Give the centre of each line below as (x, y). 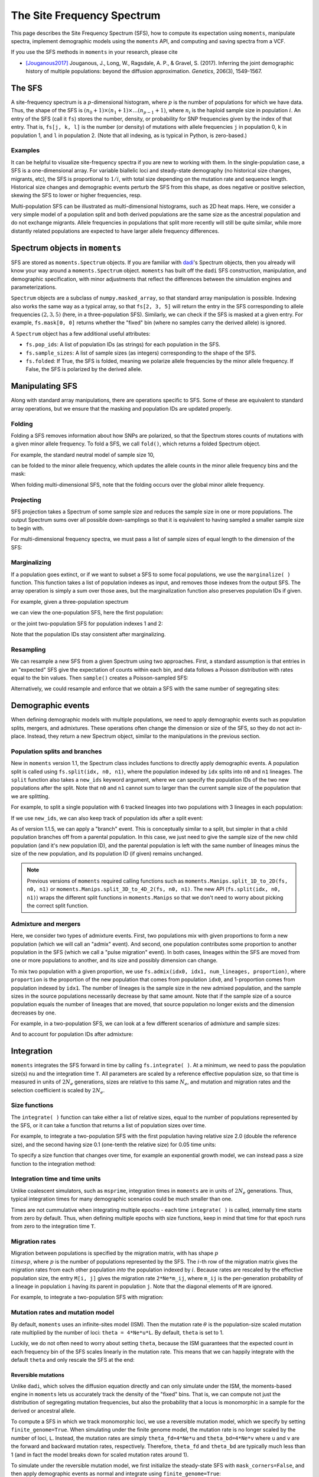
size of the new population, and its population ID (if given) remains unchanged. (107, 854)
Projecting (26, 500)
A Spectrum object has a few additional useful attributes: (81, 333)
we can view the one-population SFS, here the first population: (87, 613)
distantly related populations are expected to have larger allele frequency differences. (115, 231)
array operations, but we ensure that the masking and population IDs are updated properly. (121, 408)
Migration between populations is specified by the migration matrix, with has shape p (115, 1253)
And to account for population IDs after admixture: (72, 1034)
